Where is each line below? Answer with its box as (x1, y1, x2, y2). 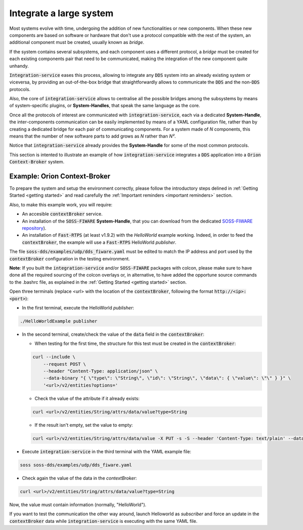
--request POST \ (43, 361, 86, 367)
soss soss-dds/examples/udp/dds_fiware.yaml (20, 462, 132, 468)
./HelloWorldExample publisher (20, 318, 98, 324)
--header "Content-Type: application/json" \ (43, 368, 158, 374)
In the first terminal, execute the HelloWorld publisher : (22, 304, 134, 311)
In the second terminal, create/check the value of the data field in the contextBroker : (22, 331, 205, 337)
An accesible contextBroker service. (22, 211, 103, 217)
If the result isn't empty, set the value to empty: (34, 422, 133, 428)
